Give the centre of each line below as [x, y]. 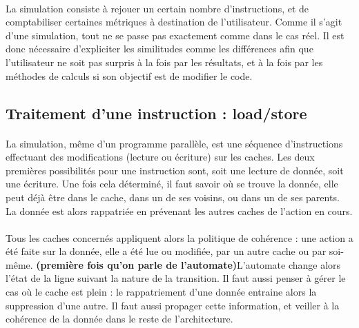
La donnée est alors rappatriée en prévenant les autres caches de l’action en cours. [179, 211]
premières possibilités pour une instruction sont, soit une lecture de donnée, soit [175, 170]
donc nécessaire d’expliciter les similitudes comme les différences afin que [159, 49]
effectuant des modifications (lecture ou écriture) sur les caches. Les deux [160, 157]
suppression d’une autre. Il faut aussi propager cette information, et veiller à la [173, 305]
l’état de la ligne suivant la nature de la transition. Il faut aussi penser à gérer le [176, 278]
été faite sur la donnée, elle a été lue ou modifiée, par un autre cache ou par [166, 251]
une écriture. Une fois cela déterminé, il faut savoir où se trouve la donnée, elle [172, 184]
